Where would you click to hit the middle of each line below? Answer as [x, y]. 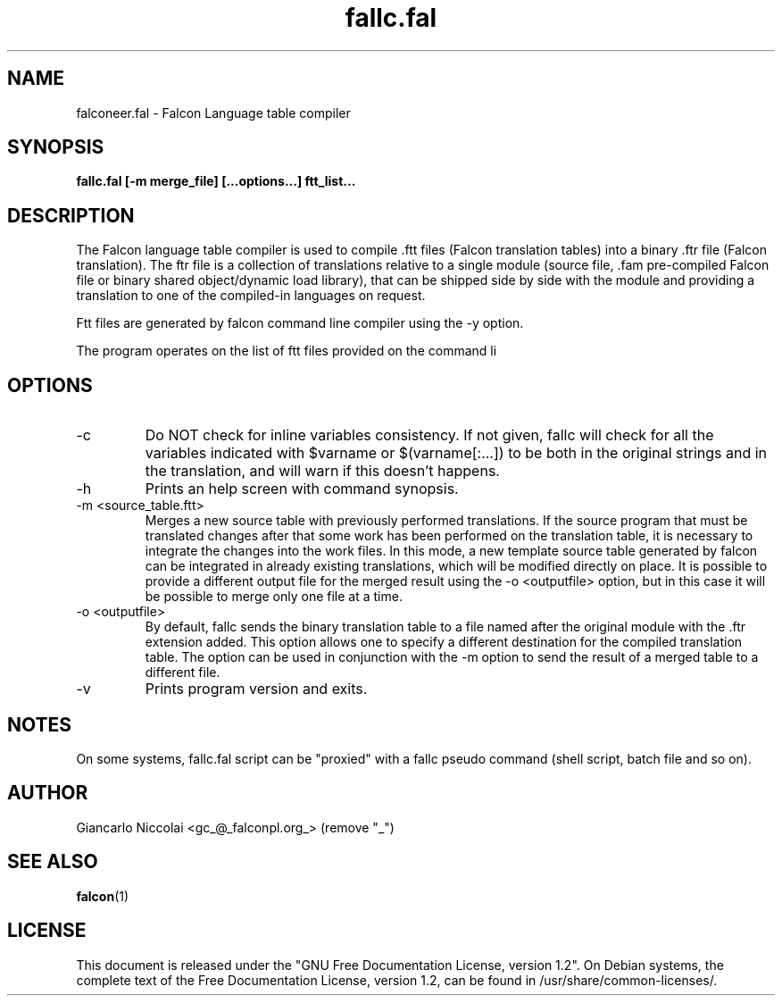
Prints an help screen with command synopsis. [302, 489]
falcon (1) [103, 896]
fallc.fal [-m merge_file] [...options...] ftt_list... [216, 181]
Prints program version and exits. [256, 689]
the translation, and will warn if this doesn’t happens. [322, 471]
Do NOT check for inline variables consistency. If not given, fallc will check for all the [429, 435]
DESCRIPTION [71, 215]
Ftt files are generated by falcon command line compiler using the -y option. [300, 323]
